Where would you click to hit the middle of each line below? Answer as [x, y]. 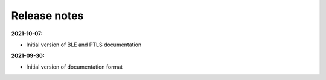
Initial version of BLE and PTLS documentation [84, 45]
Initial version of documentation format [75, 67]
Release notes [47, 16]
